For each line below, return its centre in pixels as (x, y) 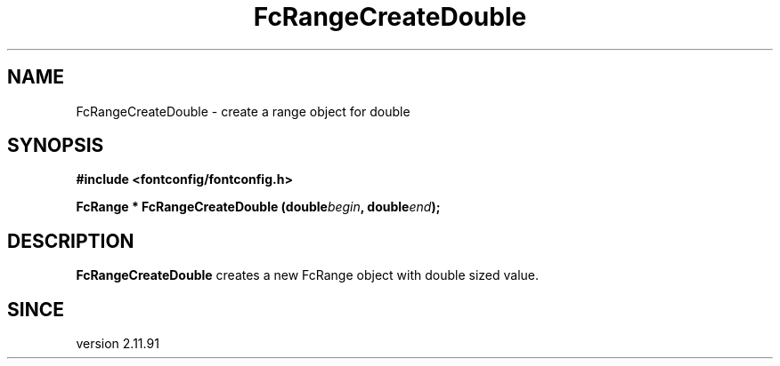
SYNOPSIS (56, 146)
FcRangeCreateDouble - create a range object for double (243, 111)
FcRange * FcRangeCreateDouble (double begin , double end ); (258, 207)
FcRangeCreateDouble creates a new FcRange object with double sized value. (308, 275)
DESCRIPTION (71, 241)
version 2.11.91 (118, 344)
